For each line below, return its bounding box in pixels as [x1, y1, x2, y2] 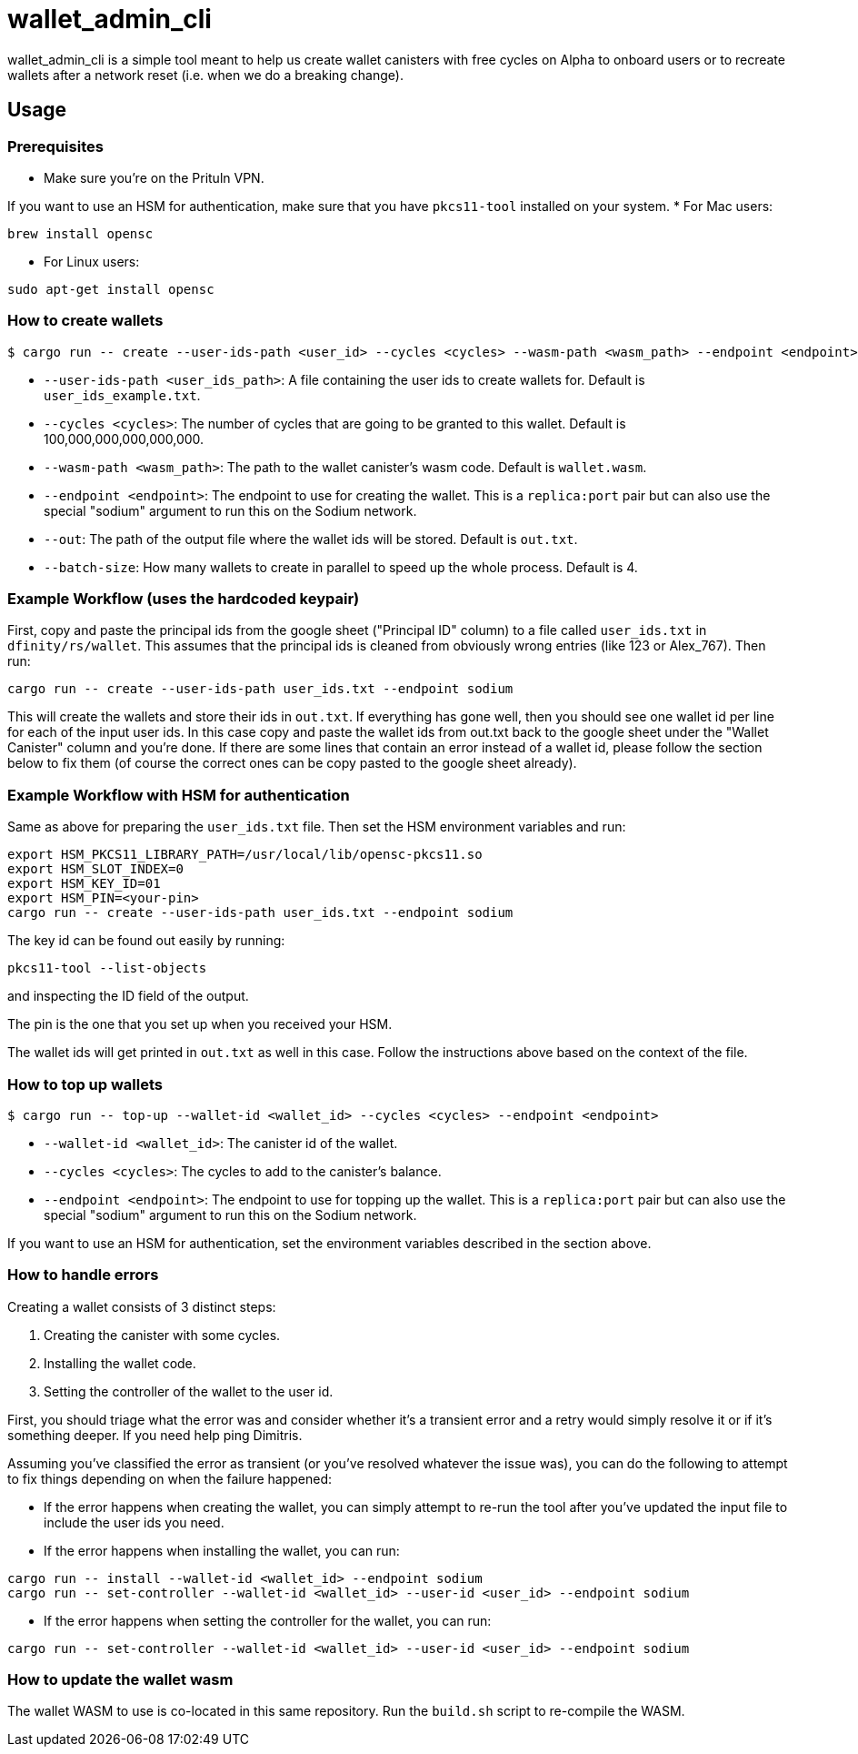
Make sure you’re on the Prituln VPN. [44, 169, 264, 186]
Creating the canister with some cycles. [44, 1326, 281, 1343]
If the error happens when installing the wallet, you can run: [44, 1542, 400, 1558]
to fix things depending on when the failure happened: [7, 1470, 333, 1487]
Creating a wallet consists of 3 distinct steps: [7, 1298, 276, 1315]
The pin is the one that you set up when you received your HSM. [7, 1016, 393, 1033]
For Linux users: [44, 253, 140, 269]
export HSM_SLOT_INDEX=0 [7, 862, 184, 877]
